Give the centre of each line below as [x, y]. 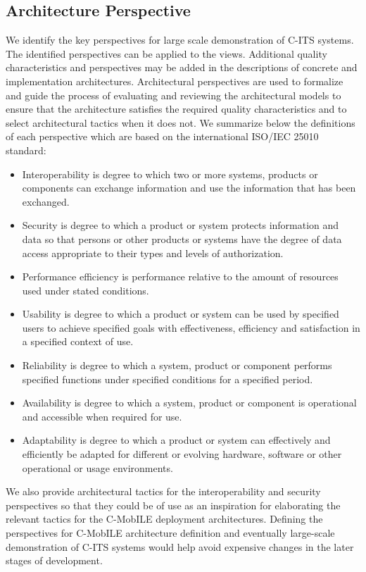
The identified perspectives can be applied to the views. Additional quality [166, 53]
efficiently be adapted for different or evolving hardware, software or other [182, 454]
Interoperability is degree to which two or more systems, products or [170, 174]
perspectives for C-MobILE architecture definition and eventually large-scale [170, 533]
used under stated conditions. [86, 290]
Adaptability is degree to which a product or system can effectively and [176, 440]
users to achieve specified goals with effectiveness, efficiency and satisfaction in [191, 327]
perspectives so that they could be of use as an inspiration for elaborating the [173, 505]
